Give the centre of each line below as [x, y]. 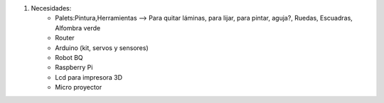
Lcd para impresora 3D [89, 77]
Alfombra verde [78, 28]
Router [65, 38]
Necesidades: [51, 8]
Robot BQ [69, 57]
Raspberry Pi [74, 68]
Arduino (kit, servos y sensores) [102, 48]
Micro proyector [79, 87]
